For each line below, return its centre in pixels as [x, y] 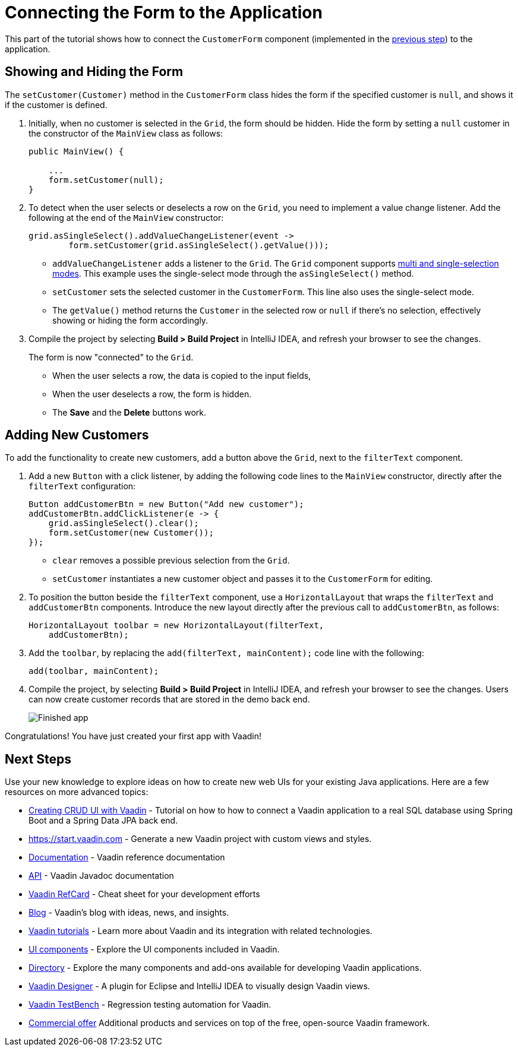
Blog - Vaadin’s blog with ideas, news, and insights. [129, 913]
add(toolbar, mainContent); [94, 671]
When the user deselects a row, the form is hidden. [152, 394]
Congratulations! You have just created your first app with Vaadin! [133, 736]
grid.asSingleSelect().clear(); [124, 523]
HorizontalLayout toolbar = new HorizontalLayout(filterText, [176, 626]
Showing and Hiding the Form [94, 72]
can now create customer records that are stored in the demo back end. [169, 699]
